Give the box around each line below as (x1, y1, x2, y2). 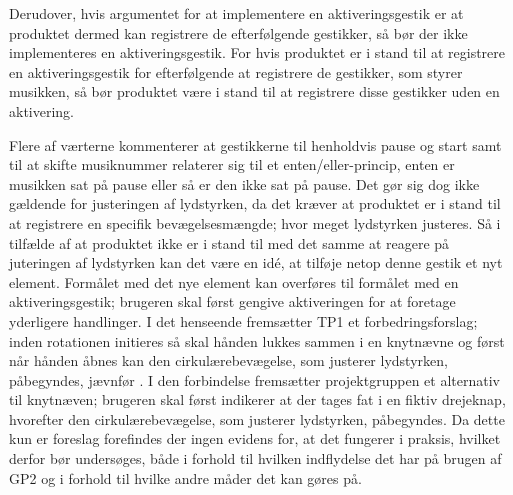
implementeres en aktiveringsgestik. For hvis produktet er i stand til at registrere (9, 42, 506, 63)
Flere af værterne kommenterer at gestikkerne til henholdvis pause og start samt (9, 134, 502, 155)
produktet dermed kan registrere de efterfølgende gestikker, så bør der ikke (9, 22, 468, 43)
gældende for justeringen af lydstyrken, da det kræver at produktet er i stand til (9, 193, 501, 214)
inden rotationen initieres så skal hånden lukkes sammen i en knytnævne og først (9, 330, 505, 351)
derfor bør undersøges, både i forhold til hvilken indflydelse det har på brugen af (9, 448, 502, 469)
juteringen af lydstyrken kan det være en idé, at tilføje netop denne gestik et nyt (9, 252, 503, 273)
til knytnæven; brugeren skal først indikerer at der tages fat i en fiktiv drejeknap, (9, 389, 506, 410)
